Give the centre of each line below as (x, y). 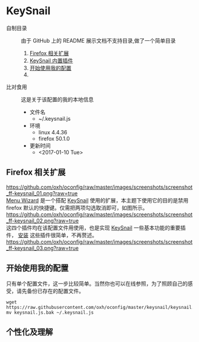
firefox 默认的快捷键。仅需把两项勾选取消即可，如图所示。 (77, 208)
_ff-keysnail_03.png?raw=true (42, 248)
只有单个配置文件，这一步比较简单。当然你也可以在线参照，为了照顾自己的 (97, 283)
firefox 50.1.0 (54, 138)
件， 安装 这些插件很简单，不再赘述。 (52, 235)
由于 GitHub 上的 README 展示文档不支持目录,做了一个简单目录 (98, 40)
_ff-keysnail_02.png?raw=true (42, 221)
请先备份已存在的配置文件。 (50, 291)
